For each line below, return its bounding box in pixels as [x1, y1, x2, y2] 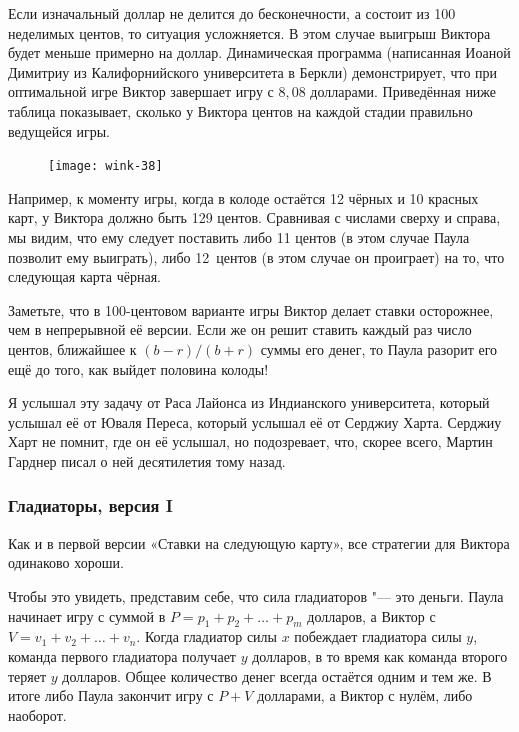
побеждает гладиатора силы [294, 626, 462, 647]
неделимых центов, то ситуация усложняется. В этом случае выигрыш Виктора [8, 22, 491, 43]
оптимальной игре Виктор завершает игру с [8, 81, 274, 102]
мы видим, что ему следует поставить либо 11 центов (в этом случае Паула [8, 227, 470, 247]
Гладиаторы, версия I [8, 493, 173, 518]
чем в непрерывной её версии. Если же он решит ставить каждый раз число [8, 319, 472, 340]
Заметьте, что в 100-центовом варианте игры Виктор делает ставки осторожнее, [8, 299, 494, 320]
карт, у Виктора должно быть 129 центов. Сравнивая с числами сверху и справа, [8, 207, 501, 228]
